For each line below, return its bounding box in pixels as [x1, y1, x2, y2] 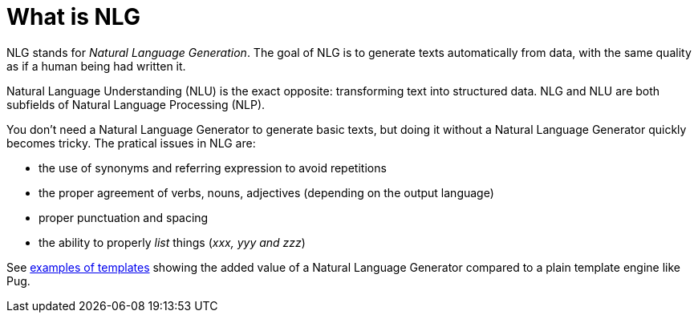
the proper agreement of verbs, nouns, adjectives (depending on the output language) [39, 185, 494, 200]
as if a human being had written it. [6, 59, 186, 73]
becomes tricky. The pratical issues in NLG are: [6, 135, 256, 150]
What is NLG [6, 3, 140, 30]
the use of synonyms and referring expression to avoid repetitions [39, 160, 387, 175]
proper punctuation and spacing [39, 210, 209, 224]
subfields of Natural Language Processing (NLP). [6, 97, 266, 111]
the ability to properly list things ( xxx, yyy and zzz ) [39, 235, 306, 249]
